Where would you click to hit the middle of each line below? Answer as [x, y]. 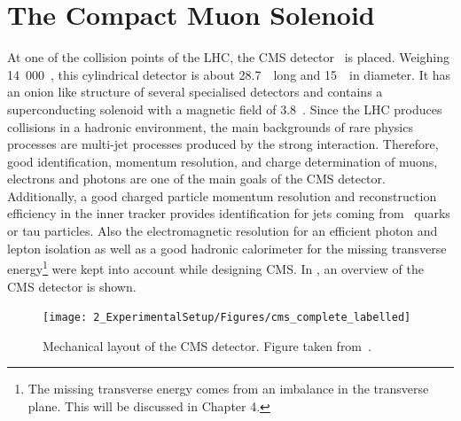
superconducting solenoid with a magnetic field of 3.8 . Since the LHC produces [225, 109]
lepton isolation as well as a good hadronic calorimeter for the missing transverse [227, 248]
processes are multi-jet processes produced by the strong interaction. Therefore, [223, 144]
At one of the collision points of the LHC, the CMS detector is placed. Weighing [229, 57]
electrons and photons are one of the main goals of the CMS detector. [196, 179]
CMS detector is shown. [72, 286]
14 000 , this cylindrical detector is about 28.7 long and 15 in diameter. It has [229, 74]
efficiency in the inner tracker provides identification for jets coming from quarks [229, 213]
